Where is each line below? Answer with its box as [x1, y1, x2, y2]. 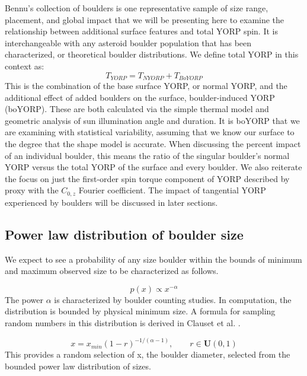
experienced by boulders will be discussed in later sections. [5, 196, 218, 208]
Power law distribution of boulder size [5, 225, 244, 243]
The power [5, 293, 43, 305]
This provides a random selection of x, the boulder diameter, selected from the [5, 348, 290, 361]
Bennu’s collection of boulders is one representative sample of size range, [5, 2, 268, 14]
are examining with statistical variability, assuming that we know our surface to [5, 126, 295, 138]
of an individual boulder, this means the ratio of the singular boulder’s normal [5, 149, 290, 161]
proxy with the [5, 184, 59, 196]
